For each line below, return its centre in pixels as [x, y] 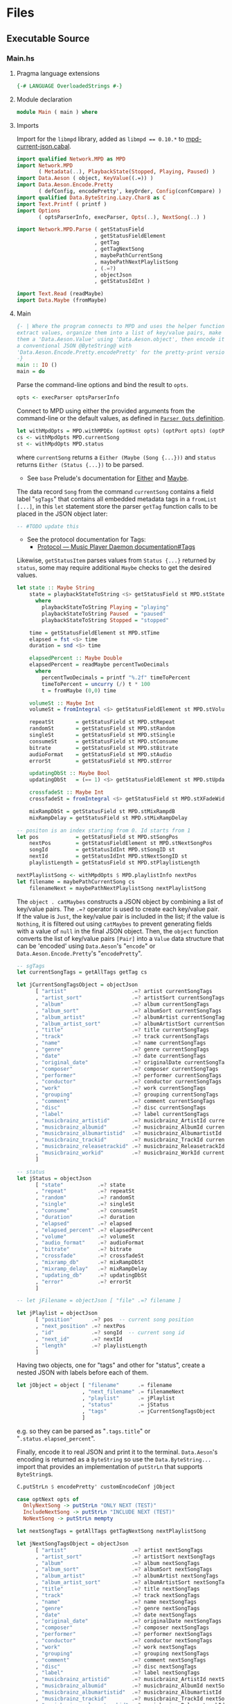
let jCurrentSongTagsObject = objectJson [77, 985]
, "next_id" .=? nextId [79, 1339]
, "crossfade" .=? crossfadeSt [90, 1256]
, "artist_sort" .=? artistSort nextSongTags [125, 1557]
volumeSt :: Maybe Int [62, 703]
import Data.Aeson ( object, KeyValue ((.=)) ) [85, 179]
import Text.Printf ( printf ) [62, 204]
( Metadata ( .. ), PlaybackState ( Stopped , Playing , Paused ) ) [127, 172]
